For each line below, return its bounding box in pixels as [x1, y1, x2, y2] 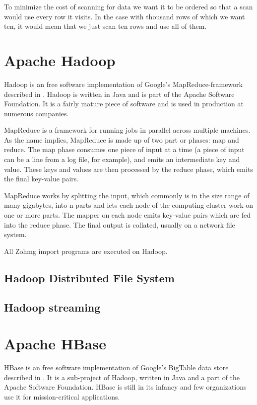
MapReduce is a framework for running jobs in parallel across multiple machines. [4, 125, 251, 135]
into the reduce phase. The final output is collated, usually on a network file [4, 219, 235, 230]
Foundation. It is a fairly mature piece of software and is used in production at [4, 98, 244, 109]
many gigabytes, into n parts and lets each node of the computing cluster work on [4, 200, 254, 210]
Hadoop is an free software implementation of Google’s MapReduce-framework [4, 79, 243, 89]
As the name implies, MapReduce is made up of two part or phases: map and [4, 134, 239, 145]
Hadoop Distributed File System [4, 270, 175, 285]
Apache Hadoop [4, 50, 116, 70]
